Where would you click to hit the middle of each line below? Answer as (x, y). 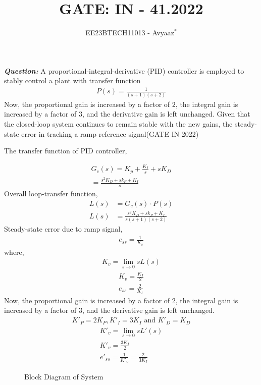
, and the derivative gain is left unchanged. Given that (166, 114)
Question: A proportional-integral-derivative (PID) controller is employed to (124, 70)
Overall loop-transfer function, (51, 194)
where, (14, 252)
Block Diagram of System (64, 376)
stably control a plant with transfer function (72, 80)
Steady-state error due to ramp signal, (63, 229)
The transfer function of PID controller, (66, 151)
